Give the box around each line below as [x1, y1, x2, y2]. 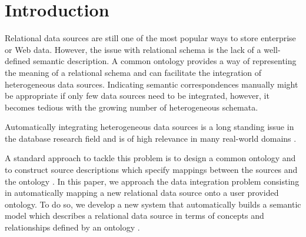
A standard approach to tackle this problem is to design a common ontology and [5, 152, 296, 164]
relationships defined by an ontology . [5, 221, 140, 233]
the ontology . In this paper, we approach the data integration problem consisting [5, 175, 300, 187]
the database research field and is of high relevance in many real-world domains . [5, 132, 297, 144]
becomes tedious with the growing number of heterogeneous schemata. [5, 101, 258, 113]
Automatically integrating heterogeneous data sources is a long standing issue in [5, 121, 294, 133]
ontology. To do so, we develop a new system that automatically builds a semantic [5, 198, 301, 210]
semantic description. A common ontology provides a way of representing [33, 55, 297, 67]
